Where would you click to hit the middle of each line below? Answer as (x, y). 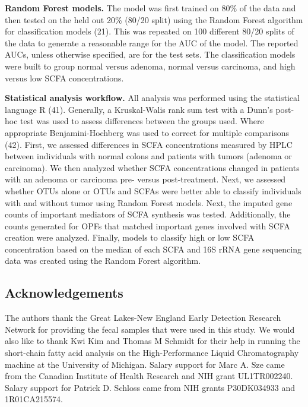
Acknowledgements (64, 293)
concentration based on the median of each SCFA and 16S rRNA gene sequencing (153, 249)
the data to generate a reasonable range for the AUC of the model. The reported (152, 42)
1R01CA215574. (34, 399)
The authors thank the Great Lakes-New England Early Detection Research (143, 318)
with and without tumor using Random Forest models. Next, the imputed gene (149, 202)
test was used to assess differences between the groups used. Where (142, 121)
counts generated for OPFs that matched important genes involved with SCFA (147, 225)
